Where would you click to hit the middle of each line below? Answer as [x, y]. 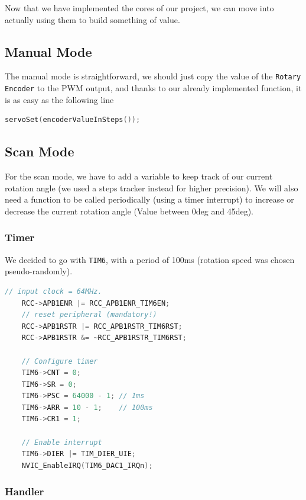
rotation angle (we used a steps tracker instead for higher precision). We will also [152, 187]
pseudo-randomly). [39, 271]
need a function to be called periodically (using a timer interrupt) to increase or [149, 199]
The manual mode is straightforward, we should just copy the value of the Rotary [153, 76]
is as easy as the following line [59, 99]
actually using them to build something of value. [92, 19]
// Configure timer [60, 361]
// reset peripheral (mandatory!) [89, 315]
